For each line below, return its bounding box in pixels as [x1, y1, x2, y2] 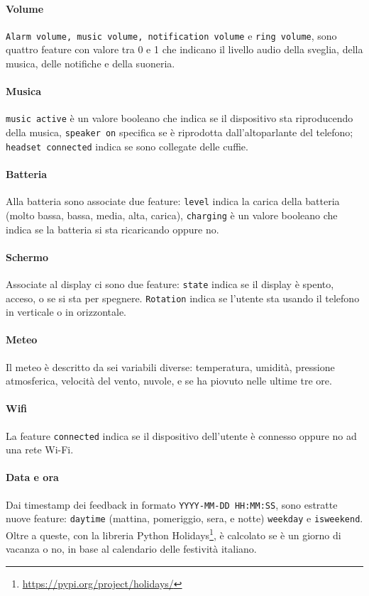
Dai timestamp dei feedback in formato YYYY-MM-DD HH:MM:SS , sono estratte [6, 497, 338, 512]
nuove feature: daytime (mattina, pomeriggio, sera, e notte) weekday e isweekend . [6, 511, 363, 526]
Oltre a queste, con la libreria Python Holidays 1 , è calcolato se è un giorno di [6, 525, 341, 542]
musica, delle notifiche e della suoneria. [6, 56, 175, 71]
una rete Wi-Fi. [6, 442, 74, 457]
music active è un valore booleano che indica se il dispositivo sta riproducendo [6, 111, 353, 126]
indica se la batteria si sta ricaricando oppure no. [6, 221, 219, 236]
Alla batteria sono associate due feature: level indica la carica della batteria [6, 194, 340, 209]
